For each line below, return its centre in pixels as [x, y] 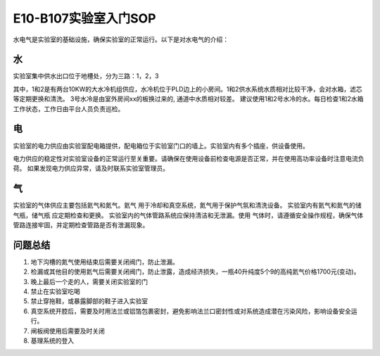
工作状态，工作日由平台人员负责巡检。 [69, 108]
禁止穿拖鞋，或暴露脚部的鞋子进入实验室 [89, 301]
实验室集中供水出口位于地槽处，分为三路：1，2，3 [86, 76]
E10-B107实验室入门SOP [84, 18]
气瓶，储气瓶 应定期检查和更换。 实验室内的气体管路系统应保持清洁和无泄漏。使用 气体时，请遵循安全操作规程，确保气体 [188, 215]
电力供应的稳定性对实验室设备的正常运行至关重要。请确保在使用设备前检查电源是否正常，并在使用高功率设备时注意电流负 [189, 158]
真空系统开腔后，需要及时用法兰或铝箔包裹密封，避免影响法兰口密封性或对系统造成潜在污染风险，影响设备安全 [191, 311]
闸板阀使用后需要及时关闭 [68, 331]
